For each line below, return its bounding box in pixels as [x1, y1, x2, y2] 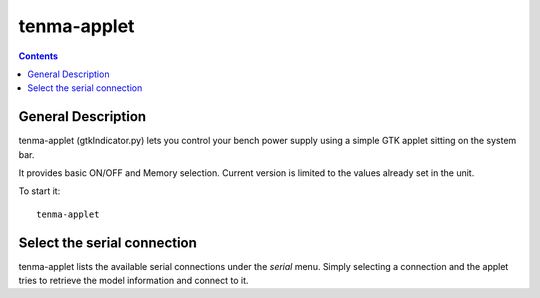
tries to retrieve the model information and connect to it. [18, 275, 249, 287]
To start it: [18, 185, 61, 197]
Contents [18, 50, 59, 62]
